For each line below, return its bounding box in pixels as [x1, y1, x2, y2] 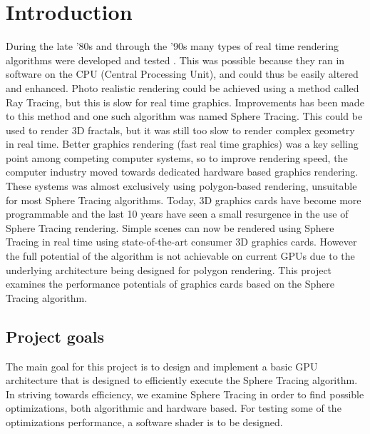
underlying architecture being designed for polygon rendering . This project [6, 262, 332, 277]
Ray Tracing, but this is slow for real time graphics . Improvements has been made [6, 94, 364, 109]
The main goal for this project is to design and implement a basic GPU [6, 358, 318, 373]
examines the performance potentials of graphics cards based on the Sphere [6, 276, 335, 291]
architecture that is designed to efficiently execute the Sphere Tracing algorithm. [6, 373, 358, 388]
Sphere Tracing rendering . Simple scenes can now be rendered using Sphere [6, 220, 334, 235]
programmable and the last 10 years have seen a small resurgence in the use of [6, 206, 349, 221]
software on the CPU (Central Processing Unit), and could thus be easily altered [6, 66, 359, 81]
